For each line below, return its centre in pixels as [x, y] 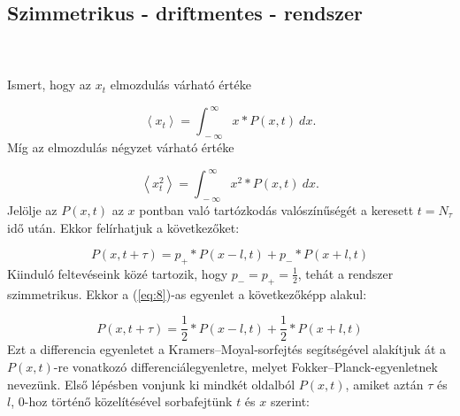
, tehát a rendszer [345, 273]
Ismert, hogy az [49, 85]
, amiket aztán [384, 384]
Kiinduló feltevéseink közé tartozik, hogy [118, 273]
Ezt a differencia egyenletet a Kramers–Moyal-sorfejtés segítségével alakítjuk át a [227, 349]
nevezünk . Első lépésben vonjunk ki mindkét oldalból [151, 384]
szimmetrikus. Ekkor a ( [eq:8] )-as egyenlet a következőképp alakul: [187, 293]
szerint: [290, 401]
